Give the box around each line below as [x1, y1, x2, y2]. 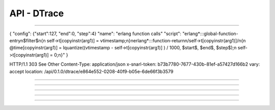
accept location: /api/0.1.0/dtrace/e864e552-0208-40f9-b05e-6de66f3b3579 [9, 68, 174, 74]
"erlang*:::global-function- [182, 31, 239, 37]
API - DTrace [9, 8, 64, 19]
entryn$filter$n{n [9, 37, 46, 43]
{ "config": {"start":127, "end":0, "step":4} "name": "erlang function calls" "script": [9, 31, 182, 37]
